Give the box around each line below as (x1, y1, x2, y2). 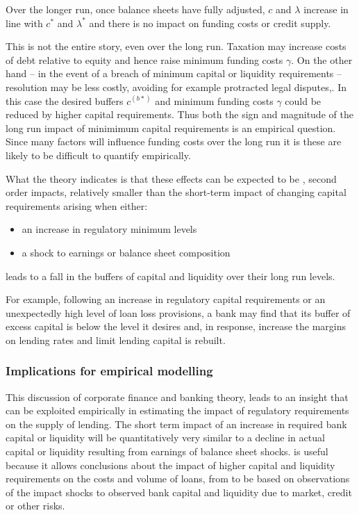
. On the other (291, 52, 353, 67)
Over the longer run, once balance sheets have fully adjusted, (6, 2, 265, 16)
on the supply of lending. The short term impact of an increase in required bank (6, 416, 347, 431)
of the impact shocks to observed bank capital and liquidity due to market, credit (6, 484, 352, 499)
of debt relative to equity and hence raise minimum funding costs (6, 52, 283, 67)
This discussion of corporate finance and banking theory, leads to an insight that (6, 389, 349, 404)
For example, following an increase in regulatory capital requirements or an (6, 292, 326, 306)
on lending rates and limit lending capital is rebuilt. (6, 332, 226, 347)
